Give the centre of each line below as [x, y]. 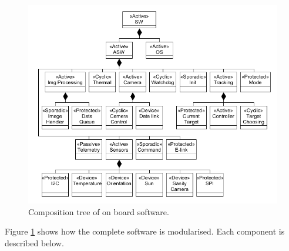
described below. [34, 242]
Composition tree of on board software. [99, 211]
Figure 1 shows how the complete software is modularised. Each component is [145, 231]
